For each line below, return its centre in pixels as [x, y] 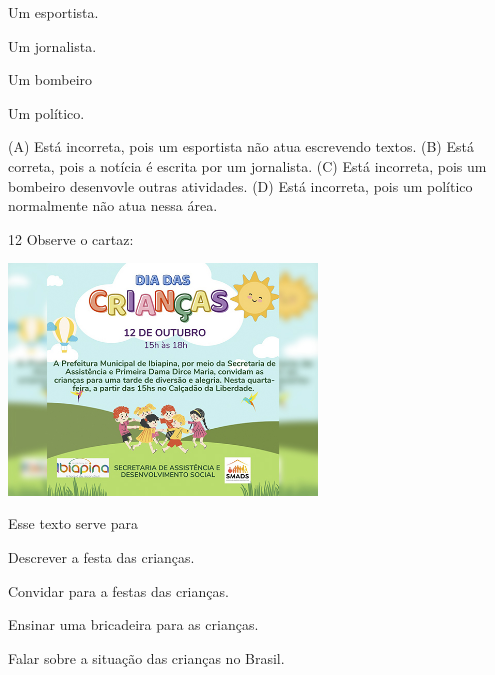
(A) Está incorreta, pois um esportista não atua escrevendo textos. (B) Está [241, 146]
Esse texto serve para [73, 523]
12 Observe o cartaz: [71, 238]
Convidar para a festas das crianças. [118, 590]
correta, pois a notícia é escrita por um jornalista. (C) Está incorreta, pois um [247, 165]
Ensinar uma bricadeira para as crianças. [133, 624]
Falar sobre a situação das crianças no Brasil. [146, 657]
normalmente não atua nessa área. [113, 205]
